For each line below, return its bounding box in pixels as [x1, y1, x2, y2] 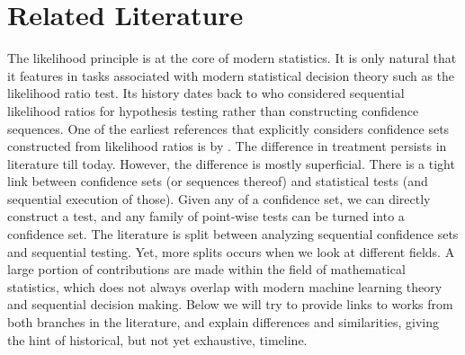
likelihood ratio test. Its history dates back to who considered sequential [7, 84, 405, 102]
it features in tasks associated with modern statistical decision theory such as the [7, 66, 455, 84]
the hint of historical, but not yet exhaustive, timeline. [7, 330, 308, 349]
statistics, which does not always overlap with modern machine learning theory [7, 277, 443, 296]
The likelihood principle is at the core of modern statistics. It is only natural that [7, 49, 457, 67]
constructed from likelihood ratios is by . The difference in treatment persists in [7, 137, 447, 155]
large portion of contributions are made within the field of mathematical [7, 260, 406, 279]
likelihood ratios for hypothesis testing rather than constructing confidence [7, 101, 419, 120]
